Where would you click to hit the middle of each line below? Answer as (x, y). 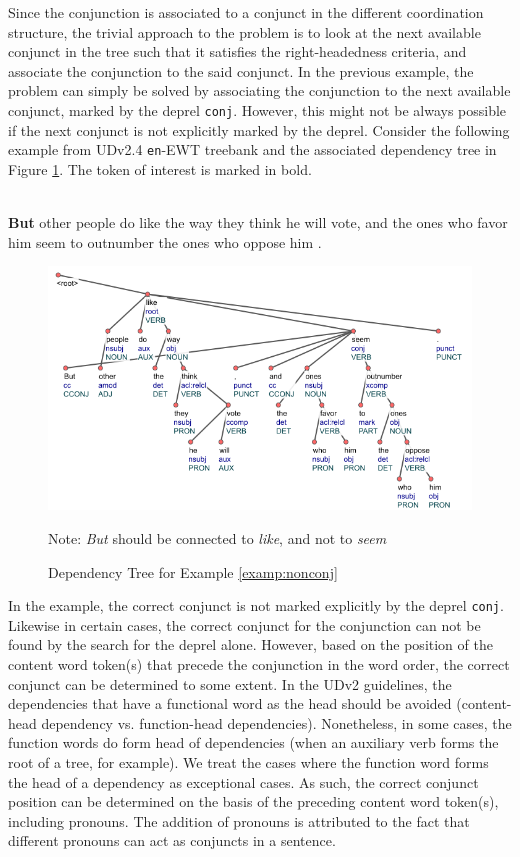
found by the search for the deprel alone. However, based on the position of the (250, 644)
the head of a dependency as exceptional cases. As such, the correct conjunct (243, 781)
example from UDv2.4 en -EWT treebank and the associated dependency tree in (252, 149)
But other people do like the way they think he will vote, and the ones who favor (258, 222)
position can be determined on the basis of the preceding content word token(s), (253, 801)
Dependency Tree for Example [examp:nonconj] (193, 571)
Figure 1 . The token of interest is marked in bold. (160, 168)
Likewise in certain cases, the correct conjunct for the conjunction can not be (244, 624)
